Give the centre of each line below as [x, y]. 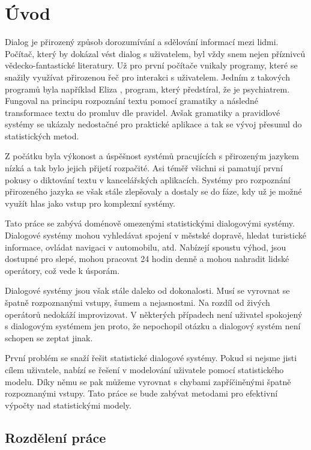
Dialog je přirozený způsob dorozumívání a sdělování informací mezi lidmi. [142, 42]
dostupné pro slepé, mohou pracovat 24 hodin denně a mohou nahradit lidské [147, 259]
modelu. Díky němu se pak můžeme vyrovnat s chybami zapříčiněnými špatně [148, 381]
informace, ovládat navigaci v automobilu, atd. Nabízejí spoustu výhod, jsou [146, 247]
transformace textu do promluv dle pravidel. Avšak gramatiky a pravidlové [143, 112]
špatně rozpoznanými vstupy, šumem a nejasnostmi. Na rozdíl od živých [137, 302]
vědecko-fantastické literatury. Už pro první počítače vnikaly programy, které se [151, 65]
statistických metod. [42, 135]
